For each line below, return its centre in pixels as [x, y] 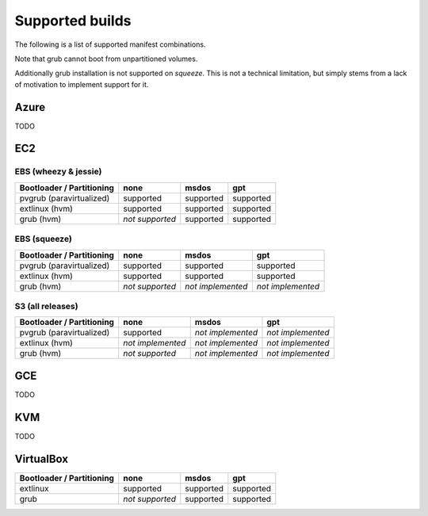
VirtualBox [42, 459]
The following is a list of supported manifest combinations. [110, 44]
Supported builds [73, 21]
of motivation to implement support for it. [82, 84]
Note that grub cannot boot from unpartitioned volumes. [106, 59]
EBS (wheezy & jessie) [58, 172]
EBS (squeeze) [44, 239]
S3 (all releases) [46, 306]
